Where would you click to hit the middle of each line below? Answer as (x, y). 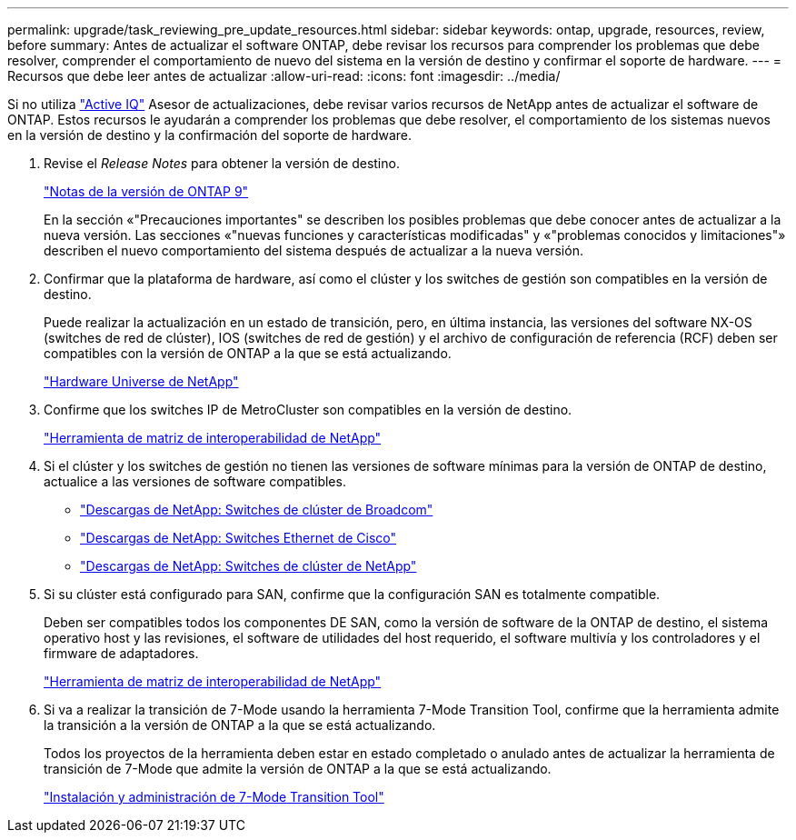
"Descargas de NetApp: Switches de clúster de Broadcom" (257, 510)
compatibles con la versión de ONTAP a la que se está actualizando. (248, 353)
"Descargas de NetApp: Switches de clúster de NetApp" (249, 566)
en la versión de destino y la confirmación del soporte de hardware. (209, 135)
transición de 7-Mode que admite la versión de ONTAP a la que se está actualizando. (298, 769)
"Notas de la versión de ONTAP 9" (146, 191)
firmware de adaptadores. (121, 653)
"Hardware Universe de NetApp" (141, 381)
